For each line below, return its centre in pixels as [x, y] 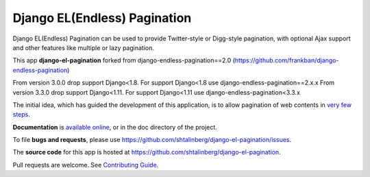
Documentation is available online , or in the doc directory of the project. [115, 127]
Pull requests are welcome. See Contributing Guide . [86, 165]
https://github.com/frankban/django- [287, 60]
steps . [22, 115]
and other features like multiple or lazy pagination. [83, 47]
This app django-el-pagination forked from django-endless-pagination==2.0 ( [124, 60]
